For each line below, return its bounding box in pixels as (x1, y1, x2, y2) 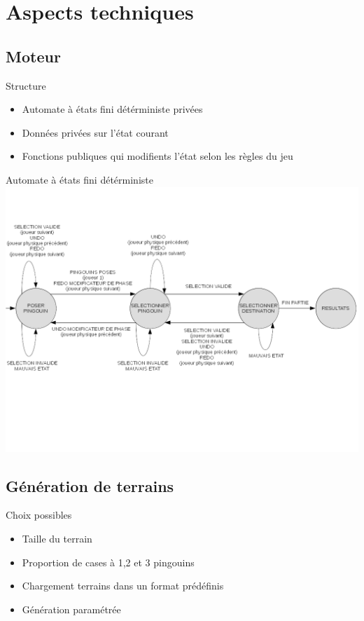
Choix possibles (6, 507, 72, 522)
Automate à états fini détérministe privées (22, 102, 203, 116)
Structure (6, 78, 46, 93)
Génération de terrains (6, 475, 174, 496)
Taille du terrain (22, 531, 92, 545)
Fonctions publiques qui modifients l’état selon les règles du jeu (22, 149, 293, 163)
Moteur (6, 45, 61, 67)
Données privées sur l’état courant (22, 125, 169, 139)
